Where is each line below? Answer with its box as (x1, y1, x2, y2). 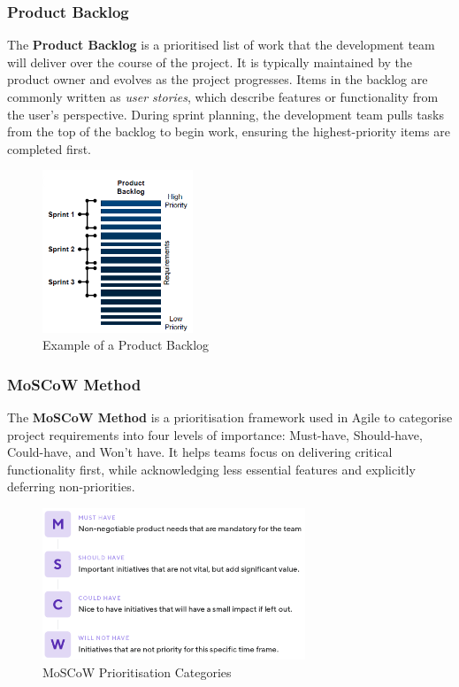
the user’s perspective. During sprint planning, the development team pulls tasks (7, 104, 445, 123)
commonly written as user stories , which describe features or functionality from (7, 88, 439, 105)
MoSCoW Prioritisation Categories (42, 662, 232, 681)
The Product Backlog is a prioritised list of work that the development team (7, 35, 435, 54)
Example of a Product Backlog (42, 336, 210, 354)
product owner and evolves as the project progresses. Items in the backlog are (7, 70, 428, 89)
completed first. (7, 139, 92, 158)
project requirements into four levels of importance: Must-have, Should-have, (7, 425, 423, 444)
